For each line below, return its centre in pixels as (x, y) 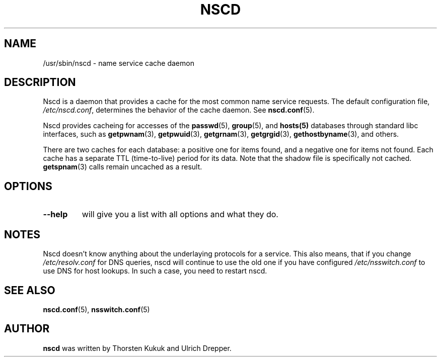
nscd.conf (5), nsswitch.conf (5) (96, 309)
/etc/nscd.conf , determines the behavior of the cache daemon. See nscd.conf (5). (179, 110)
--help (55, 214)
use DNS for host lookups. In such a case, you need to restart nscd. (155, 271)
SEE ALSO (30, 290)
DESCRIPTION (40, 82)
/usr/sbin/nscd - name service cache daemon (119, 63)
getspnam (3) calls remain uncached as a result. (123, 167)
